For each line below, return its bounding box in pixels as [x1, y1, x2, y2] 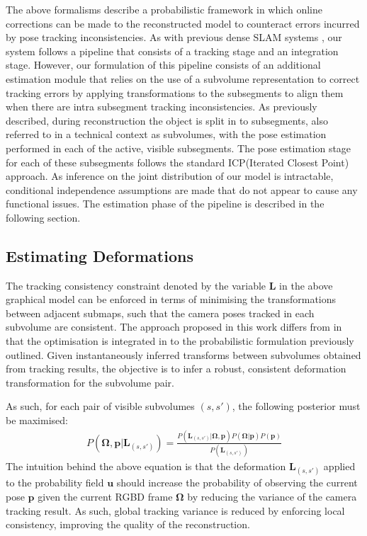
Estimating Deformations [6, 244, 193, 266]
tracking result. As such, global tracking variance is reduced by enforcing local [6, 503, 345, 518]
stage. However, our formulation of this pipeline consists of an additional [6, 57, 321, 72]
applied [323, 459, 356, 474]
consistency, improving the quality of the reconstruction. [6, 517, 250, 532]
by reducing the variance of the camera [187, 489, 357, 504]
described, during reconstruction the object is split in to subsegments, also [6, 113, 328, 127]
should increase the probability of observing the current [116, 475, 358, 490]
